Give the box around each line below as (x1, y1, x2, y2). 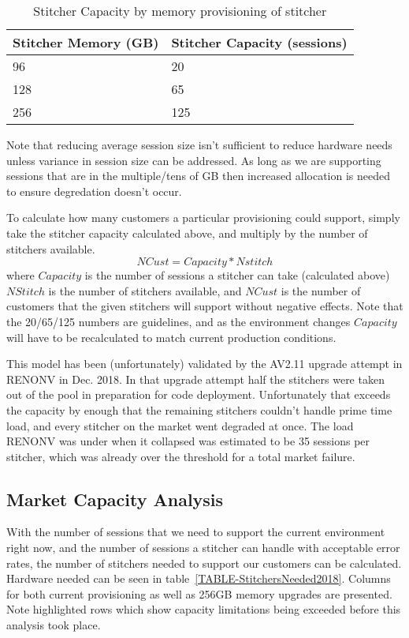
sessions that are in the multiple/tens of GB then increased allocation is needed (6, 167, 390, 184)
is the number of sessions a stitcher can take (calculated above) (84, 267, 390, 283)
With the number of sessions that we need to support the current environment (6, 524, 385, 540)
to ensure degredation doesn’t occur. (6, 182, 182, 199)
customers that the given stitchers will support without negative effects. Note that (6, 298, 403, 314)
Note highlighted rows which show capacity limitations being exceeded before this (6, 601, 401, 617)
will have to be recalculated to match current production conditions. (6, 328, 336, 345)
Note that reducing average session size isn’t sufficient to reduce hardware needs (6, 137, 392, 152)
